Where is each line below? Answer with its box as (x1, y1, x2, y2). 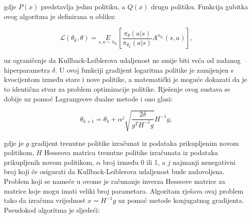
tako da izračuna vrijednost (4, 195, 86, 205)
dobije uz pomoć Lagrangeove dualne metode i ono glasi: (4, 93, 173, 103)
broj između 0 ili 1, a (103, 157, 165, 167)
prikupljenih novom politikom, (4, 157, 94, 167)
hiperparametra (4, 64, 50, 75)
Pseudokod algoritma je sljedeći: (4, 204, 100, 215)
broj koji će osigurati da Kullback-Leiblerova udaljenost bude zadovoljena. (4, 166, 225, 177)
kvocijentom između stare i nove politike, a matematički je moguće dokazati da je (4, 74, 247, 84)
